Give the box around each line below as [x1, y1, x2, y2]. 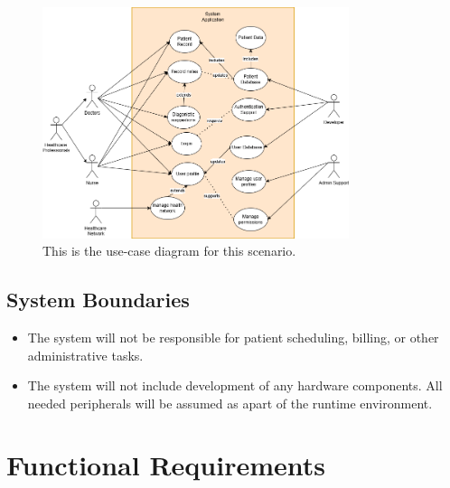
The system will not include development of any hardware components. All [27, 376, 443, 395]
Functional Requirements [6, 446, 325, 483]
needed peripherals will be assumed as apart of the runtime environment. [27, 393, 433, 412]
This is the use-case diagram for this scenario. [42, 241, 296, 260]
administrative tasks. [27, 345, 144, 364]
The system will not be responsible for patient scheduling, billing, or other [27, 327, 439, 346]
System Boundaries [6, 286, 190, 314]
